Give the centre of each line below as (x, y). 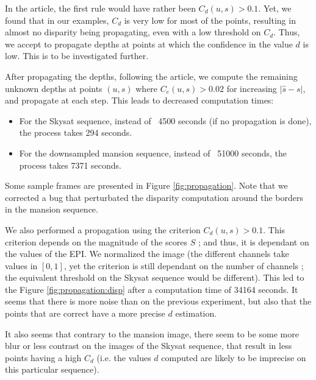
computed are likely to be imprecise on (234, 357)
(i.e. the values (124, 357)
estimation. (196, 313)
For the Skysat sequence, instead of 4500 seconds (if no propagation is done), (165, 120)
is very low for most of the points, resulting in (210, 20)
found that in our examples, (57, 20)
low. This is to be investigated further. (77, 56)
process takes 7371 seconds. (70, 165)
